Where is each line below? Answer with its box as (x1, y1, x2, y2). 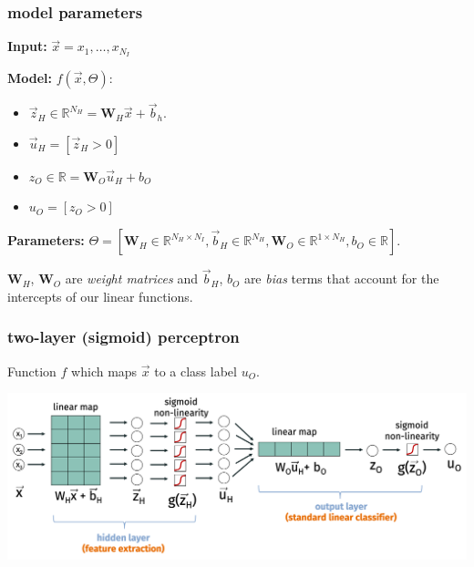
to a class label (154, 361, 237, 380)
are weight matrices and (65, 269, 198, 288)
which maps (71, 361, 138, 380)
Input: (7, 36, 47, 56)
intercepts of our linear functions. (7, 286, 193, 305)
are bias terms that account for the (243, 269, 439, 288)
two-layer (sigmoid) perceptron (7, 325, 240, 348)
